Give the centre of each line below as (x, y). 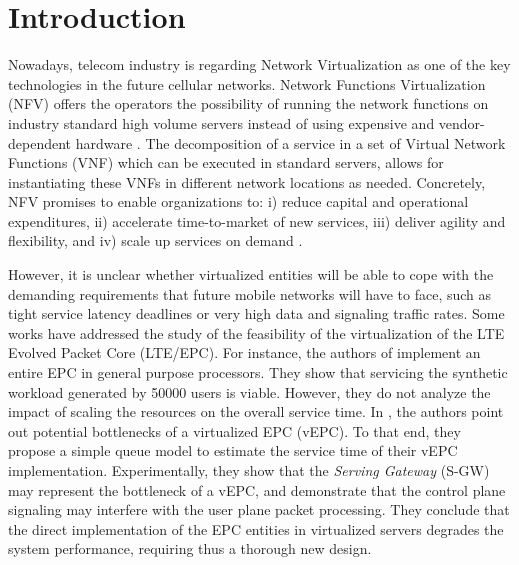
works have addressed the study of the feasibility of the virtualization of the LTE (256, 332)
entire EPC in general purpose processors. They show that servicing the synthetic (258, 372)
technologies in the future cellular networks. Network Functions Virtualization (247, 83)
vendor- (461, 122)
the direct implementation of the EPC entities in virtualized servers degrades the (256, 528)
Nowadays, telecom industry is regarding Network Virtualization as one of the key (259, 64)
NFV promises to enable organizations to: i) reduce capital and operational (238, 201)
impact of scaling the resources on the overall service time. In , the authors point (256, 411)
